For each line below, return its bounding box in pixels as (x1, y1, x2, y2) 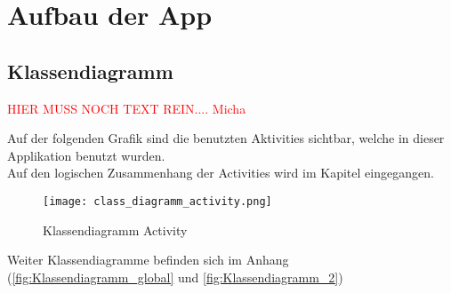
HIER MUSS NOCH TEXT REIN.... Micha (7, 99, 246, 117)
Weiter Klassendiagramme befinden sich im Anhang (7, 250, 289, 269)
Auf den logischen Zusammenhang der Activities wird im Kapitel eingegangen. (7, 163, 434, 182)
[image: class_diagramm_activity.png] (43, 194, 272, 208)
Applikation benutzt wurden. (7, 146, 165, 164)
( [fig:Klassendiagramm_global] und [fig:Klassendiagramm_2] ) (7, 267, 343, 286)
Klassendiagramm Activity (43, 220, 188, 239)
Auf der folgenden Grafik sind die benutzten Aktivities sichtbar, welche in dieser (7, 129, 445, 147)
